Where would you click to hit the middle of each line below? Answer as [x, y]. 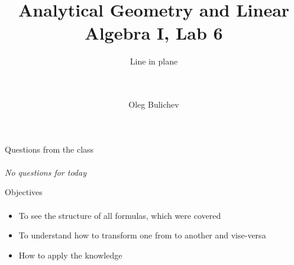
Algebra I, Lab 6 [154, 33]
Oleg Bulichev [154, 104]
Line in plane [154, 61]
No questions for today [46, 172]
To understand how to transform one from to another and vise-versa [142, 235]
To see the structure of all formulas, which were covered [120, 215]
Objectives [24, 192]
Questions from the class [49, 149]
